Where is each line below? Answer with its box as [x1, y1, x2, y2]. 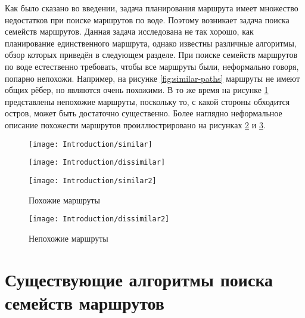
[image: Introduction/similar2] [29, 176, 157, 185]
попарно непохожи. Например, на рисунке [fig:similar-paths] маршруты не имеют [5, 72, 300, 84]
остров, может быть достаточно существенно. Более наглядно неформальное [5, 107, 282, 119]
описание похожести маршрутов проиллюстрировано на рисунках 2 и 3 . [5, 118, 266, 131]
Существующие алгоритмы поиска [5, 267, 273, 291]
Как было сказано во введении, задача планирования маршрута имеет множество [5, 2, 298, 14]
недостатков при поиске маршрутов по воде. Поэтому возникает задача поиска [5, 13, 290, 26]
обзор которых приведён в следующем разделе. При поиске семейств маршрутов [5, 48, 298, 61]
